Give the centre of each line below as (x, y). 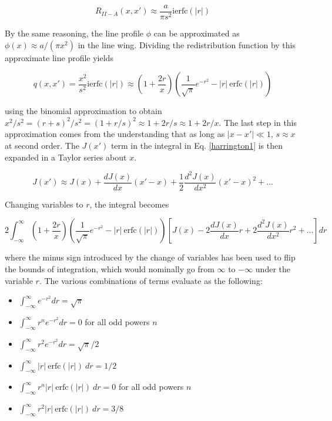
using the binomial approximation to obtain (83, 111)
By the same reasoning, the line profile (74, 33)
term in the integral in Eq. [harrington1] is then (197, 146)
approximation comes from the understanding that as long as (115, 134)
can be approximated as (197, 33)
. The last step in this (258, 122)
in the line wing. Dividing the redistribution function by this (187, 44)
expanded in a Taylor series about (66, 157)
